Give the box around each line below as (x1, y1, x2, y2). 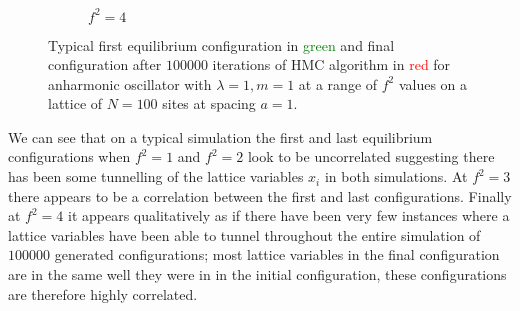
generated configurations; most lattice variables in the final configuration (54, 244, 500, 265)
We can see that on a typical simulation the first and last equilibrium (8, 126, 433, 147)
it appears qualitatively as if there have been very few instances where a (67, 205, 510, 226)
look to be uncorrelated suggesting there (247, 146, 495, 167)
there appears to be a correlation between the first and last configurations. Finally (8, 185, 512, 206)
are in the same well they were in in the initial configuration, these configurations (8, 264, 507, 285)
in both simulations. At (324, 166, 468, 187)
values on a (398, 73, 468, 94)
